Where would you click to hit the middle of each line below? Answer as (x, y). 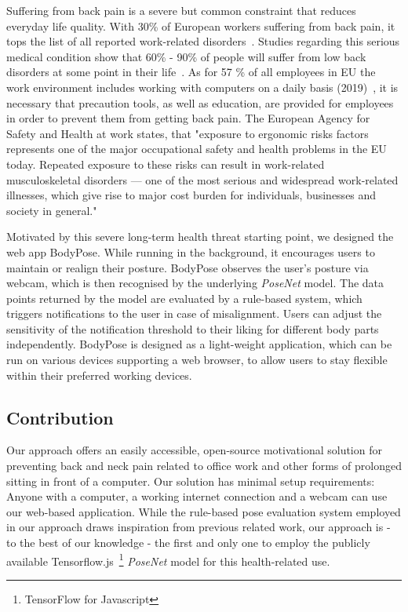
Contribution (60, 417)
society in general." (52, 210)
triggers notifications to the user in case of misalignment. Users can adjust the (194, 313)
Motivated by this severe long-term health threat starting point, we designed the (200, 237)
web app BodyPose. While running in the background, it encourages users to (191, 251)
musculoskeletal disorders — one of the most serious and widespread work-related (202, 179)
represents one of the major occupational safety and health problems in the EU (197, 149)
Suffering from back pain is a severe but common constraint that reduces (181, 10)
